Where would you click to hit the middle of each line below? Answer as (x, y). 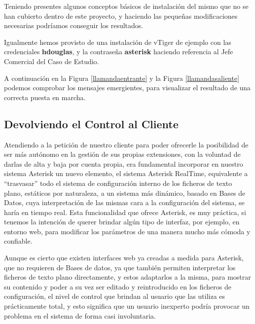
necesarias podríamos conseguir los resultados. (74, 25)
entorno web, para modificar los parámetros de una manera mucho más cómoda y (127, 231)
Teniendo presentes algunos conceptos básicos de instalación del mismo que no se (126, 6)
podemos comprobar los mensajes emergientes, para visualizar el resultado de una (127, 88)
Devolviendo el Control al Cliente (91, 124)
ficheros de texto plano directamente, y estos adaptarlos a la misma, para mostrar (127, 277)
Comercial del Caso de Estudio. (52, 61)
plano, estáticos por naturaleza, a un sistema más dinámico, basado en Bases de (125, 193)
